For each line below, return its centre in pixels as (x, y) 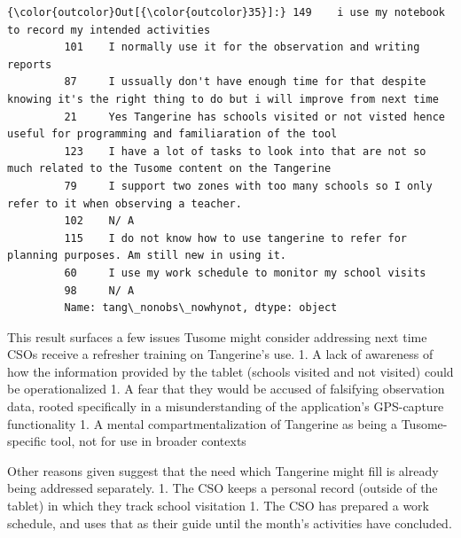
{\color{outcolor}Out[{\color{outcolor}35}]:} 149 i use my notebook (226, 12)
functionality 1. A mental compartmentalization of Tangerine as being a (203, 423)
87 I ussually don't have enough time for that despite (245, 82)
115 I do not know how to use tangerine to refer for (236, 238)
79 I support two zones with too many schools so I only (248, 186)
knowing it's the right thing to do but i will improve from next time (223, 99)
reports (30, 64)
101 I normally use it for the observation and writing (242, 47)
